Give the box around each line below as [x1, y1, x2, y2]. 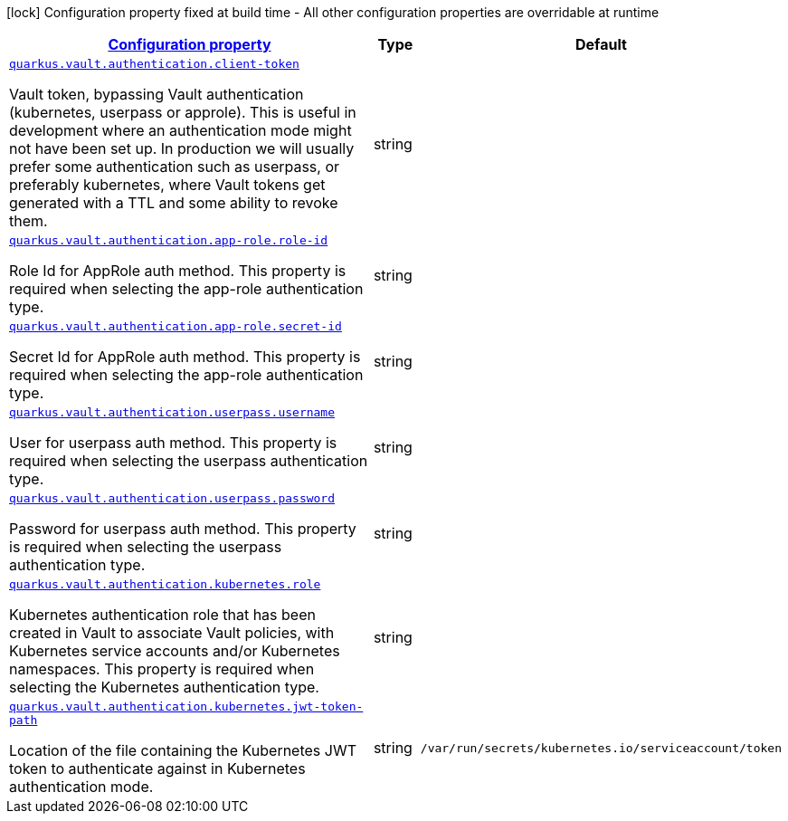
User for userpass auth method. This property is [9, 434, 337, 452]
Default [574, 35, 627, 53]
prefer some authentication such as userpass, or [9, 158, 340, 176]
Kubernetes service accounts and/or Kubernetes [9, 642, 340, 660]
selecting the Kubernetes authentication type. [9, 678, 319, 696]
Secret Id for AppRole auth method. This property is [9, 348, 361, 366]
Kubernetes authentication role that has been [9, 606, 316, 624]
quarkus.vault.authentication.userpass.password [9, 492, 336, 505]
